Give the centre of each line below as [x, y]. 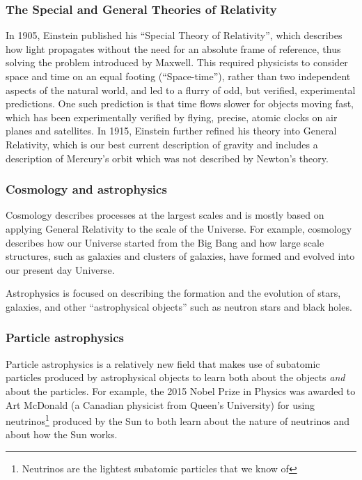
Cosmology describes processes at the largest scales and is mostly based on [165, 215]
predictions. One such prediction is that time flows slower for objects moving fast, [180, 103]
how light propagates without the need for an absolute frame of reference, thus [173, 48]
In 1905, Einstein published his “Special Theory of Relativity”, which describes [174, 35]
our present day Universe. [60, 269]
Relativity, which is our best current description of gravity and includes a [162, 144]
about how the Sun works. [62, 434]
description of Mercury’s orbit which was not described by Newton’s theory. [167, 158]
